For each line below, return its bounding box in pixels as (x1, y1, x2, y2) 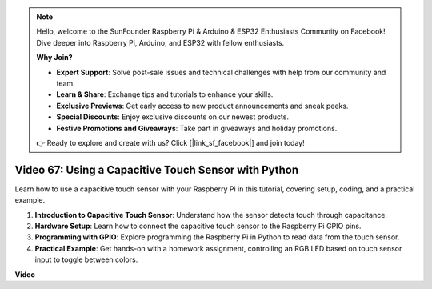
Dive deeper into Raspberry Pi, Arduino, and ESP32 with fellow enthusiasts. (36, 38, 285, 47)
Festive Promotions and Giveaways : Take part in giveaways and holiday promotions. (56, 123, 338, 133)
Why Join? (36, 53, 73, 62)
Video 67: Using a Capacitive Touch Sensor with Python (14, 163, 299, 176)
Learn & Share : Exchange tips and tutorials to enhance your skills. (56, 90, 274, 99)
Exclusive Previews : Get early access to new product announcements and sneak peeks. (56, 101, 349, 110)
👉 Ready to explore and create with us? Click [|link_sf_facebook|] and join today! (36, 138, 305, 147)
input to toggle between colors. (34, 255, 138, 264)
